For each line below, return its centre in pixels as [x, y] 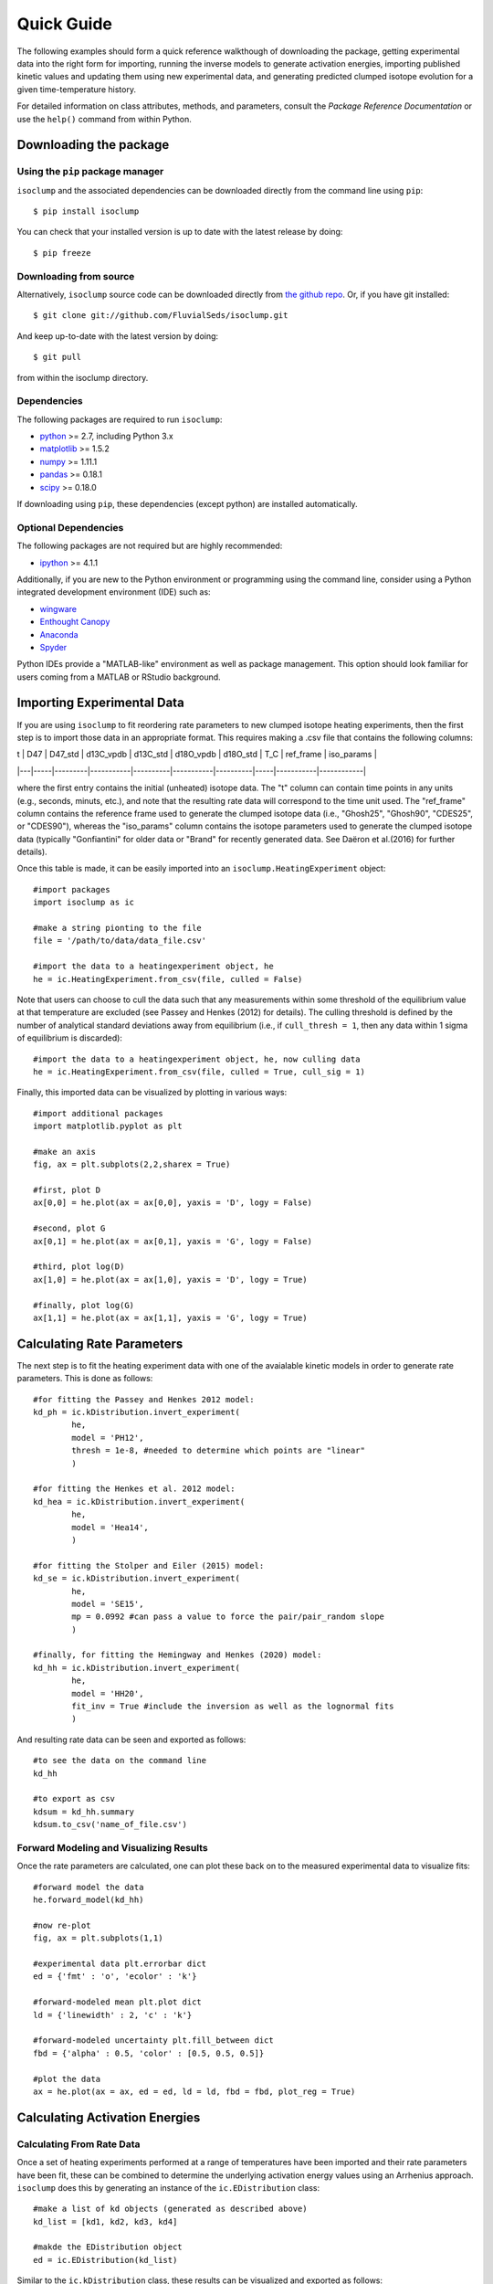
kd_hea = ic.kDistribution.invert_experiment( [139, 1502]
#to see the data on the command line [120, 1761]
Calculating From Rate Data [79, 2144]
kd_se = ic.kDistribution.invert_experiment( [137, 1579]
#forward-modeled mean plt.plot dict [118, 2002]
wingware [58, 608]
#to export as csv [74, 1799]
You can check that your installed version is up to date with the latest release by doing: [180, 232]
